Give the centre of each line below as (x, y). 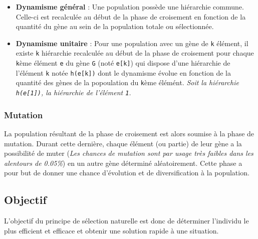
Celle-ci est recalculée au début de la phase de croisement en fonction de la (131, 16)
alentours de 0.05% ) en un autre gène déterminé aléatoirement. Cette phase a (123, 163)
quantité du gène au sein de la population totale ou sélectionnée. (115, 26)
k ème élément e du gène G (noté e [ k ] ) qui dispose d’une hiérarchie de (123, 63)
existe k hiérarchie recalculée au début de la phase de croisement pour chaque (135, 53)
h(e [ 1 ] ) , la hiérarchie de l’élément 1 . (73, 92)
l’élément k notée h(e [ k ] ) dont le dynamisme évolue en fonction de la (123, 72)
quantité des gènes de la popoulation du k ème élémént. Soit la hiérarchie (127, 82)
